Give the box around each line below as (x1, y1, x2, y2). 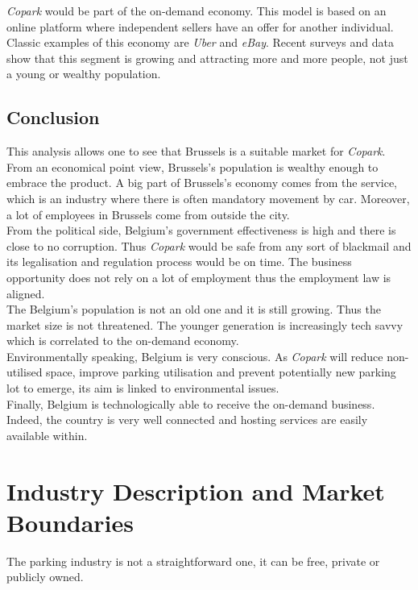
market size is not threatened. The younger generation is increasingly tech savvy (6, 316, 404, 333)
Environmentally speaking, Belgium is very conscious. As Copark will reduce (6, 347, 383, 364)
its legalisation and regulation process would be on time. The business (6, 253, 352, 270)
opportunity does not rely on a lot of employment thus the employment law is (6, 268, 391, 285)
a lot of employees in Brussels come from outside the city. (6, 206, 290, 222)
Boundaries (6, 505, 135, 538)
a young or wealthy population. (6, 65, 161, 82)
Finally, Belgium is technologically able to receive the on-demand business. (6, 395, 375, 412)
